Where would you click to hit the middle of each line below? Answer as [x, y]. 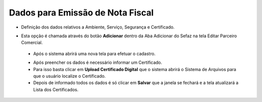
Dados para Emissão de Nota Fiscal [81, 13]
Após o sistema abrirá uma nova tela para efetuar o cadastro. [94, 54]
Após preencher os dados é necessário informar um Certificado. [98, 62]
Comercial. [32, 43]
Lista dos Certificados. [56, 89]
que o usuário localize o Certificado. [70, 76]
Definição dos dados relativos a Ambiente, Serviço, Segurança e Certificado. [98, 27]
